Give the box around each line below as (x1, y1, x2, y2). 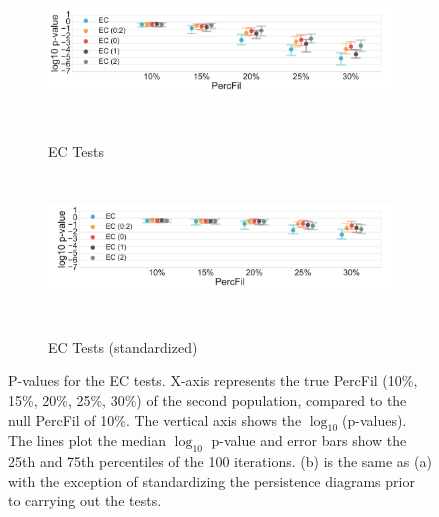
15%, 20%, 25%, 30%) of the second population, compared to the (8, 389, 407, 410)
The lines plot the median (8, 430, 166, 451)
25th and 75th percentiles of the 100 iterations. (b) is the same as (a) (8, 451, 432, 472)
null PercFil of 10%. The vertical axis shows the (8, 409, 302, 430)
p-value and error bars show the (211, 430, 407, 451)
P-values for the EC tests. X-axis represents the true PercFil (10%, (8, 370, 418, 391)
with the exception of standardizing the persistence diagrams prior (8, 470, 415, 491)
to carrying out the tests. (8, 490, 162, 511)
